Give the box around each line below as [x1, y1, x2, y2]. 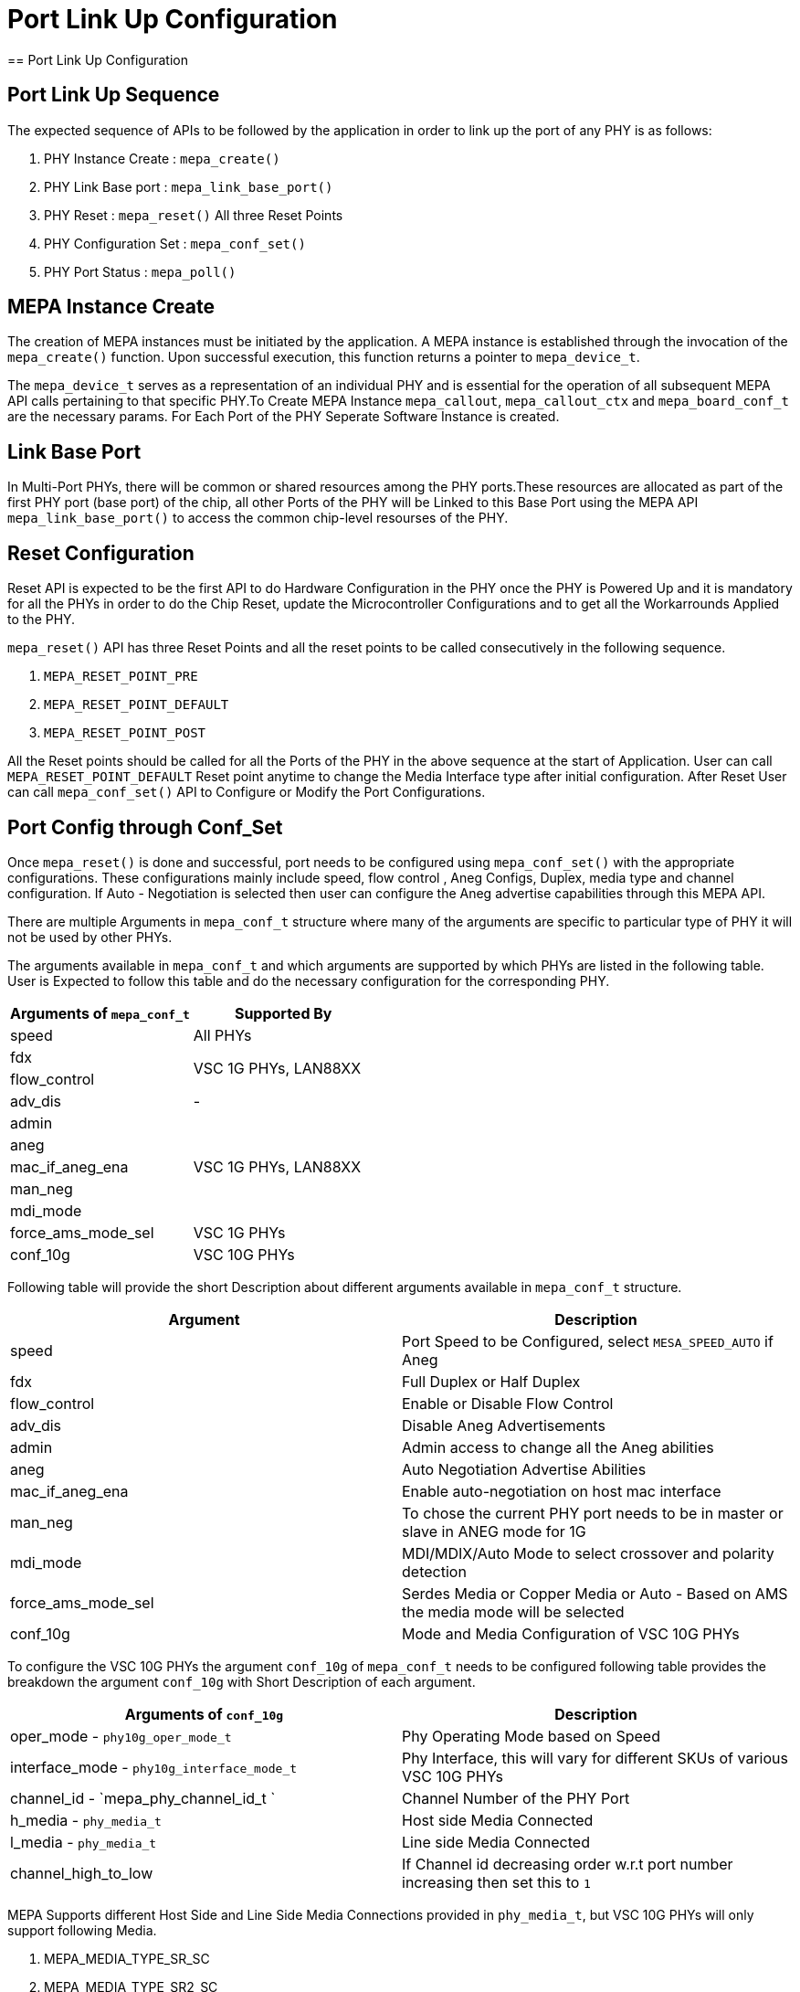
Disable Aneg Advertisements [402, 1415, 605, 1435]
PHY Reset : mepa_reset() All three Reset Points [44, 207, 343, 223]
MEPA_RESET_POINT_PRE [44, 669, 198, 684]
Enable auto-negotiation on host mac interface [402, 1481, 721, 1500]
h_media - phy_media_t [10, 1810, 162, 1829]
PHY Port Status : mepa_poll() [44, 263, 237, 280]
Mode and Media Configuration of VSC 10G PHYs [402, 1624, 740, 1643]
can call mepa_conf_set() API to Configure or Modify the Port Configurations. [7, 784, 486, 800]
